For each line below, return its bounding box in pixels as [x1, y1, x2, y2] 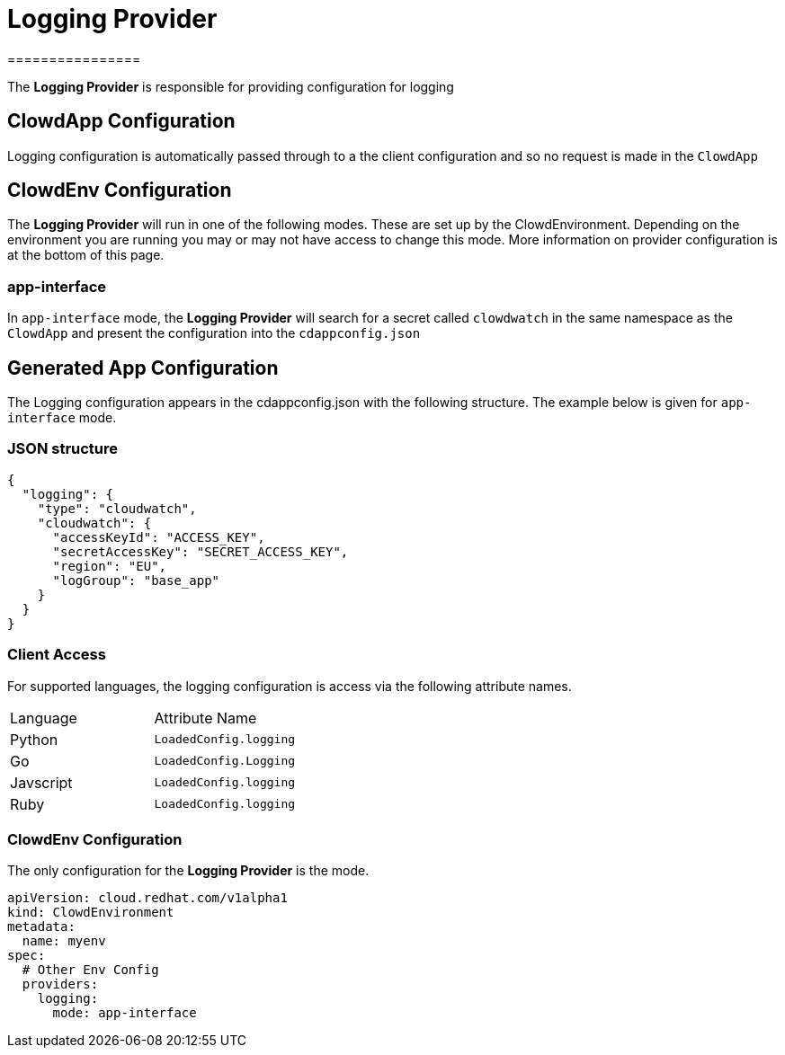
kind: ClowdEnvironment [7, 905, 174, 920]
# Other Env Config [22, 962, 159, 978]
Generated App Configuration [7, 356, 279, 379]
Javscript [10, 773, 73, 792]
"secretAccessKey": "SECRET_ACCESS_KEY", [52, 544, 349, 559]
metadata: [7, 919, 76, 935]
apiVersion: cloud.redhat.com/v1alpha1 [7, 891, 288, 906]
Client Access [7, 645, 106, 664]
